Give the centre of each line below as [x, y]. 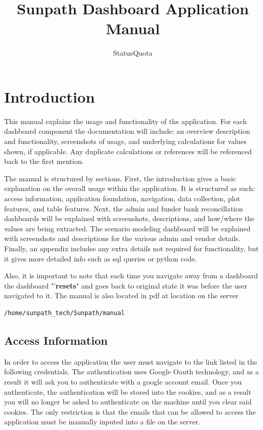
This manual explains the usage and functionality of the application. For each [126, 121]
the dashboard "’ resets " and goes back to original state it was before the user [126, 285]
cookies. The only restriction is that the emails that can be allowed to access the [130, 411]
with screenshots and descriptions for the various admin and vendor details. [122, 238]
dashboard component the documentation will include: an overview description [127, 131]
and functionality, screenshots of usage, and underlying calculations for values [126, 141]
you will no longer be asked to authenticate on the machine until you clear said [128, 402]
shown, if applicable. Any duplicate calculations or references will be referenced [128, 151]
